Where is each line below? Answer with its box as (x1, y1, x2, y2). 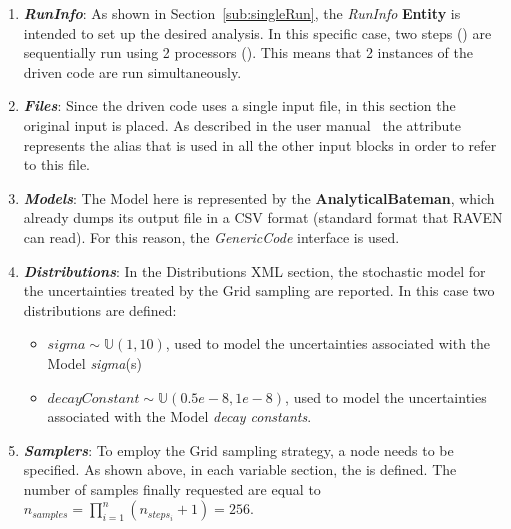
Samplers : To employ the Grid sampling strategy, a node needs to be (23, 439, 454, 460)
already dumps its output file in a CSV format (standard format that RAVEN (23, 207, 503, 228)
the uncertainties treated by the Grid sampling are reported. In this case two (23, 280, 495, 301)
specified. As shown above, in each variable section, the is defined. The (23, 459, 457, 480)
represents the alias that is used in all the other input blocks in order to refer (23, 134, 497, 155)
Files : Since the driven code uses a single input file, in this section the (23, 95, 456, 116)
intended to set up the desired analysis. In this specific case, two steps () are (23, 22, 492, 43)
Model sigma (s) (47, 352, 142, 373)
